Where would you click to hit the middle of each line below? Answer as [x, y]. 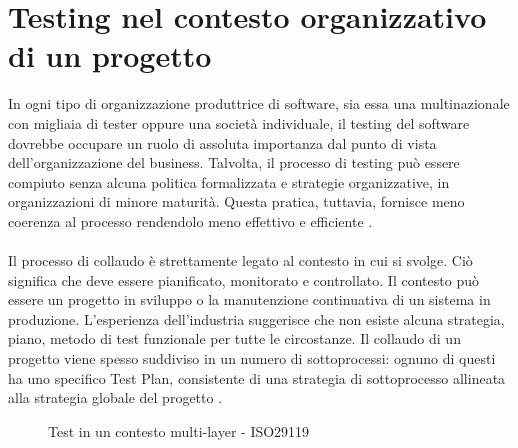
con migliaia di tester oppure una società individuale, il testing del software [239, 122]
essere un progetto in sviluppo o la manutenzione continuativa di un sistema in [249, 299]
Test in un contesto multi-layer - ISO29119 [179, 430]
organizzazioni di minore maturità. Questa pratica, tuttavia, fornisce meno [236, 201]
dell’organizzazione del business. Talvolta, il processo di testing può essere [234, 162]
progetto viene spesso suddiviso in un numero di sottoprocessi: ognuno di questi [252, 358]
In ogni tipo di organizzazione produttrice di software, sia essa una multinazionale [259, 103]
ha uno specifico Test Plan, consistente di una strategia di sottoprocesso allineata [257, 377]
